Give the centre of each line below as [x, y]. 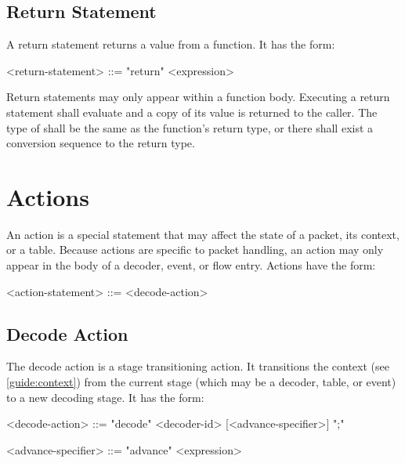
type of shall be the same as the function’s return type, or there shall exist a [190, 127]
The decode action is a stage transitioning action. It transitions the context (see [198, 366]
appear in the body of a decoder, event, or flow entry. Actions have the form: [191, 265]
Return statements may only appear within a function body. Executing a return [198, 97]
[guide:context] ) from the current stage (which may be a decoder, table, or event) [201, 382]
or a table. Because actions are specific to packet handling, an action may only [195, 250]
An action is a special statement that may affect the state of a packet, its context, [203, 234]
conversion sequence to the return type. [101, 143]
